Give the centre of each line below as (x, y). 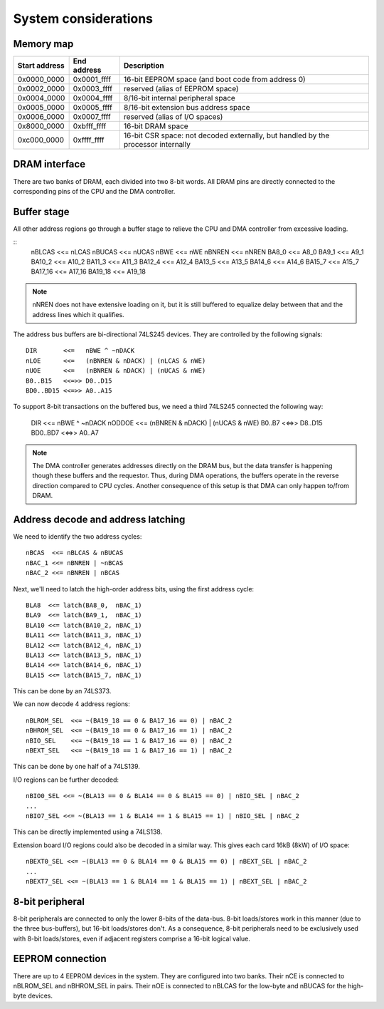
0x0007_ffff (92, 117)
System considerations (83, 19)
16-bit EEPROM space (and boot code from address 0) (214, 80)
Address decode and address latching (99, 519)
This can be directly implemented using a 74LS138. (88, 832)
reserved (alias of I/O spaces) (173, 117)
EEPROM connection (60, 959)
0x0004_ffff (93, 98)
